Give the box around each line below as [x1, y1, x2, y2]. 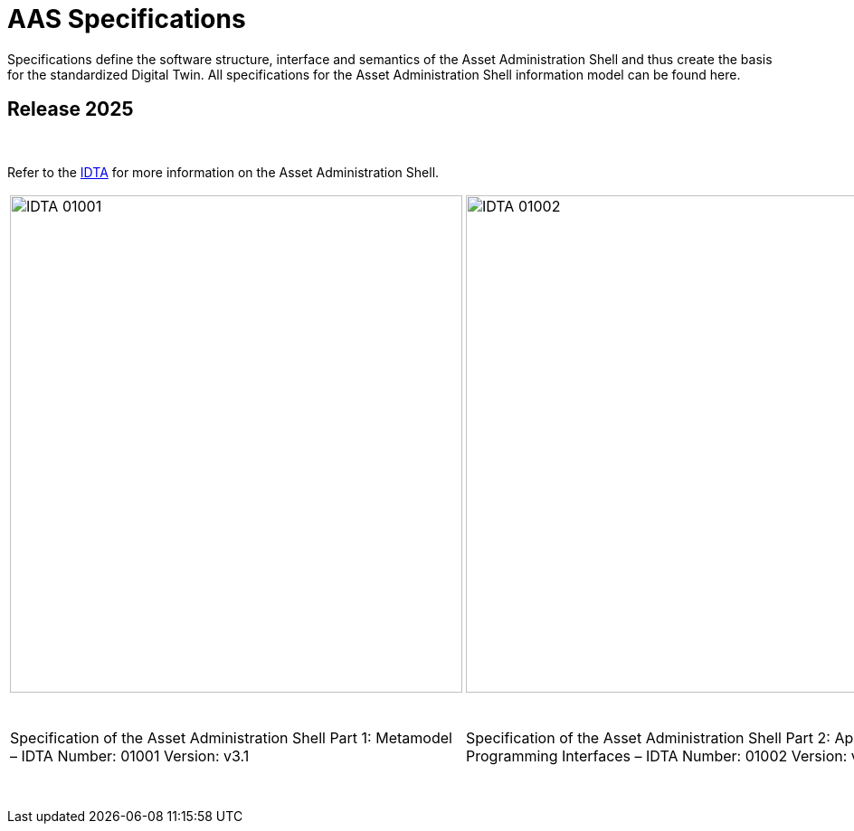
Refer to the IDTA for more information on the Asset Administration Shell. [7, 164, 440, 180]
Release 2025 [7, 98, 134, 121]
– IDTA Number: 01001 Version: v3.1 [10, 746, 250, 765]
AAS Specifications [7, 4, 246, 34]
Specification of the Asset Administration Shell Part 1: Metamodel [10, 728, 452, 747]
